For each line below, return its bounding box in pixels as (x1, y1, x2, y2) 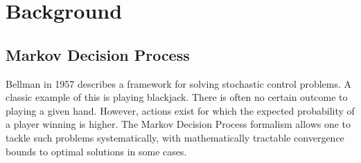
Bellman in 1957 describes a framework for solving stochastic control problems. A (6, 76, 352, 90)
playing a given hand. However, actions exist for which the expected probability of (6, 103, 355, 117)
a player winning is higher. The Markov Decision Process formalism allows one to (6, 117, 351, 131)
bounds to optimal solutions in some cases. (6, 144, 187, 158)
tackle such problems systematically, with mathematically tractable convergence (6, 130, 344, 144)
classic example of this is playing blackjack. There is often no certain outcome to (6, 90, 348, 104)
